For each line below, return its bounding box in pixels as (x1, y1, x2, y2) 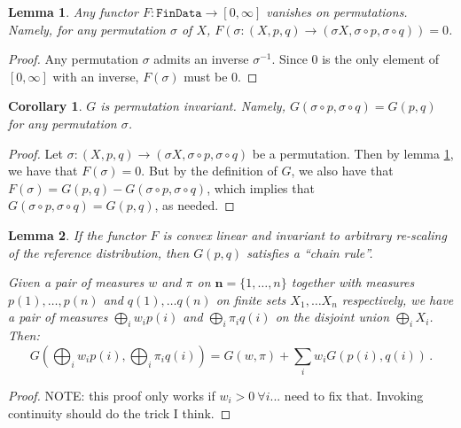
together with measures (291, 273, 415, 292)
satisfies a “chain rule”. (246, 243, 373, 261)
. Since (271, 50, 308, 68)
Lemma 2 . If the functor (8, 225, 146, 244)
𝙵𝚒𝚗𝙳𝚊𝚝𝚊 (156, 7, 202, 19)
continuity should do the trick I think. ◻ (8, 403, 231, 422)
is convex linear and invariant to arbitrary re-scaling (162, 225, 447, 244)
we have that (8, 161, 78, 180)
